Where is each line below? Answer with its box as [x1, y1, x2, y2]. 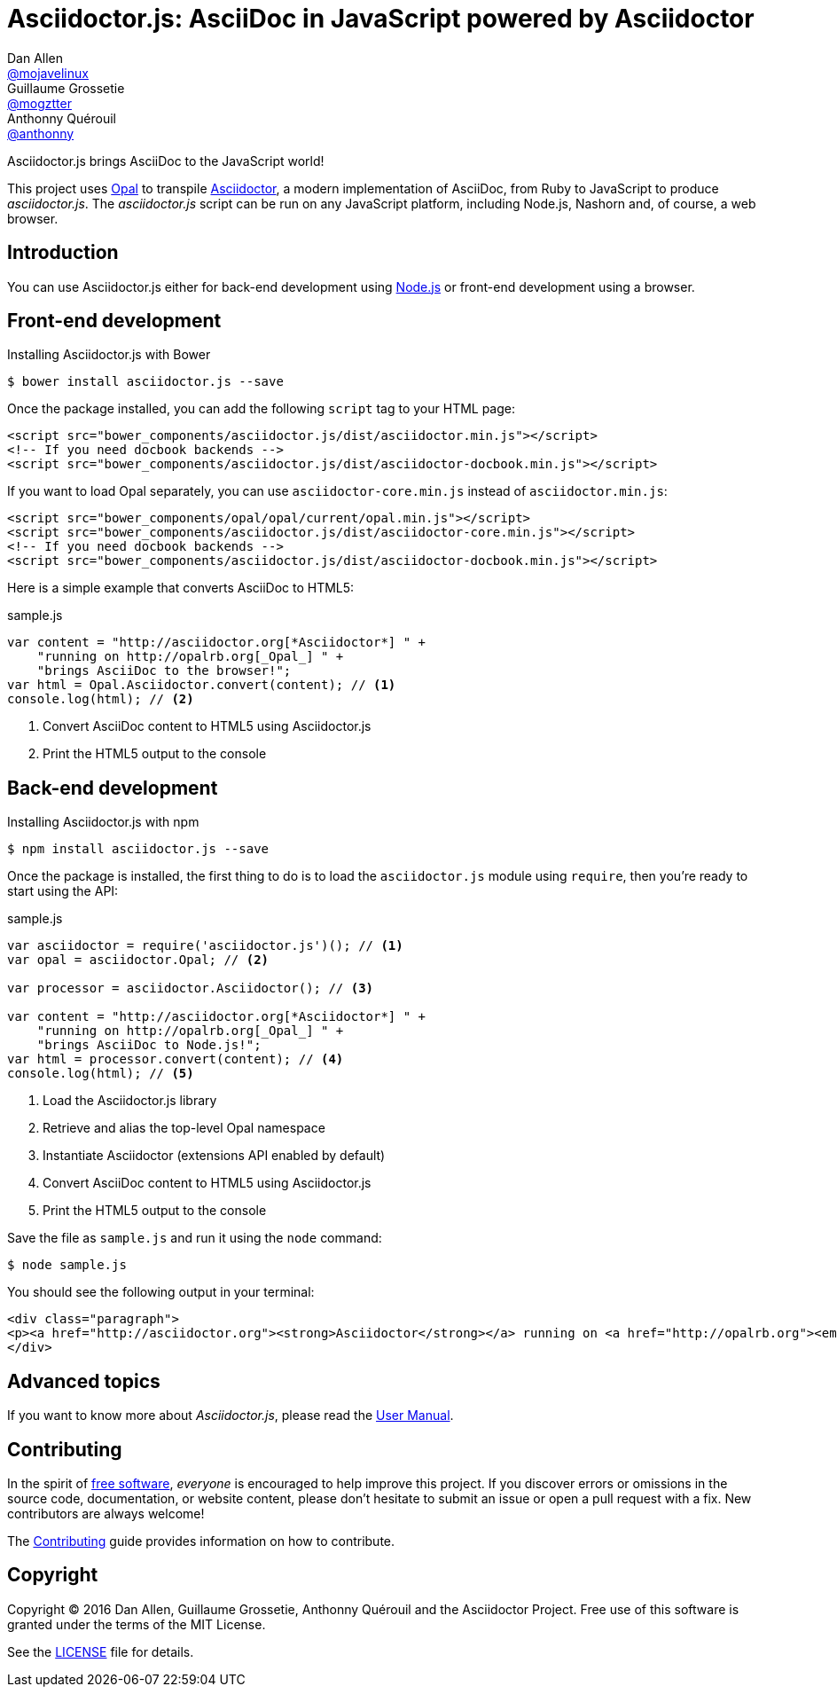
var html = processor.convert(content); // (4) [7, 1052, 344, 1067]
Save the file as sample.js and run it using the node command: [7, 1230, 382, 1246]
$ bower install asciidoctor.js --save [7, 374, 284, 389]
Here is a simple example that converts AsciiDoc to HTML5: [7, 580, 355, 596]
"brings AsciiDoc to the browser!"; [36, 663, 292, 678]
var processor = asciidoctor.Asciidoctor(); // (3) [7, 981, 374, 996]
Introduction [7, 241, 119, 264]
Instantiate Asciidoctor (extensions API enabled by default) [43, 1148, 386, 1164]
